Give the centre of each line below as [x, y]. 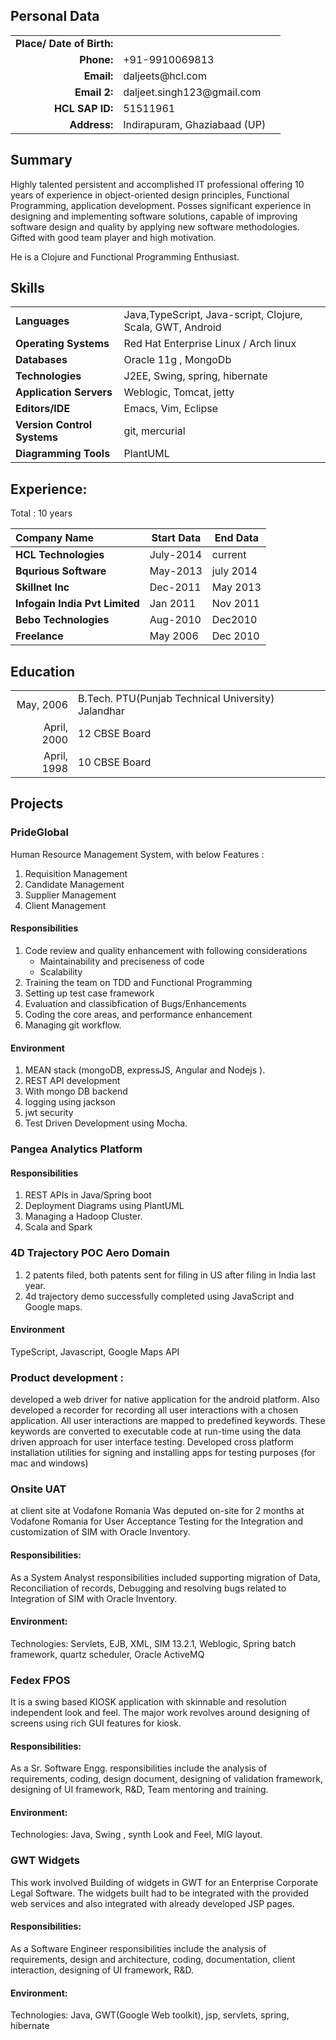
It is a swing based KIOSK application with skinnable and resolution [148, 1702]
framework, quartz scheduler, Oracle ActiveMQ [107, 1654]
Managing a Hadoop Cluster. [83, 1216]
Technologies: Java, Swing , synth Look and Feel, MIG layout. [136, 1835]
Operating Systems [62, 344]
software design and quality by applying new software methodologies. [155, 226]
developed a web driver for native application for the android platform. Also [165, 1400]
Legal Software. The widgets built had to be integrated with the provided [160, 1893]
